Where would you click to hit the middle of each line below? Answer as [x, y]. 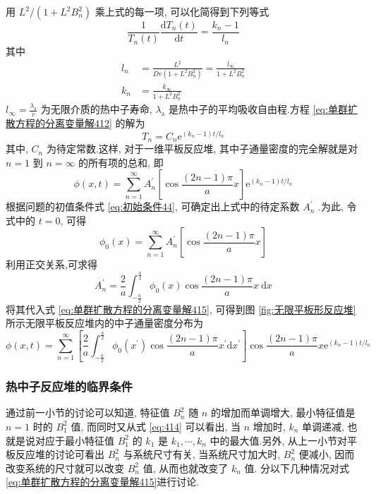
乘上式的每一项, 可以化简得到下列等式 [182, 11]
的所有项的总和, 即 [121, 162]
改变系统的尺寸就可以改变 [65, 468]
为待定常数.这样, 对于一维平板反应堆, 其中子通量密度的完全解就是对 [202, 149]
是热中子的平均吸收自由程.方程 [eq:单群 [258, 109]
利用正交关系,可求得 [51, 264]
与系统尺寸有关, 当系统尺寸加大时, [202, 454]
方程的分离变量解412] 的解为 [80, 122]
